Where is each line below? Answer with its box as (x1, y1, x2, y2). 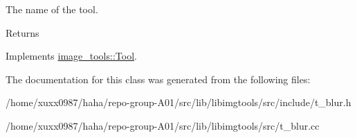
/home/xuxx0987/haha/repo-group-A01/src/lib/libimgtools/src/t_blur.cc (6, 118, 320, 132)
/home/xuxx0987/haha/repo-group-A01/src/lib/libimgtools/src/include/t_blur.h (6, 95, 351, 110)
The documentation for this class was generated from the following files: (6, 71, 311, 86)
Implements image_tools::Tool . (6, 49, 137, 63)
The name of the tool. (6, 2, 98, 16)
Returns (6, 25, 39, 40)
